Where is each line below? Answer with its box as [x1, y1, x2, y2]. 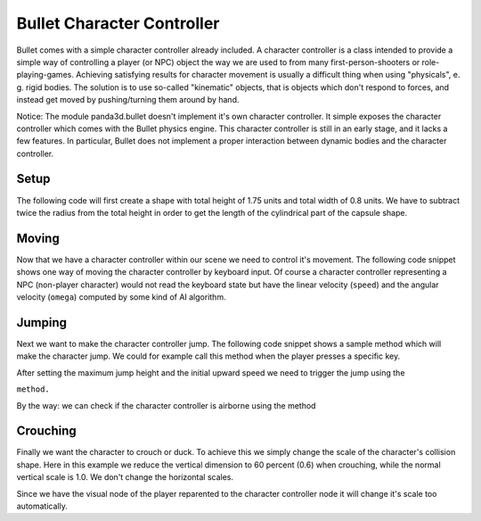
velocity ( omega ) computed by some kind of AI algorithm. [16, 292, 226, 302]
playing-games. [16, 70, 75, 80]
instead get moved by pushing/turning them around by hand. [16, 95, 240, 105]
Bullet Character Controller [16, 13, 220, 33]
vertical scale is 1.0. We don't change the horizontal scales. [16, 472, 234, 483]
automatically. [16, 500, 69, 511]
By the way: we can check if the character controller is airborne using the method [16, 400, 316, 410]
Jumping [16, 315, 67, 330]
